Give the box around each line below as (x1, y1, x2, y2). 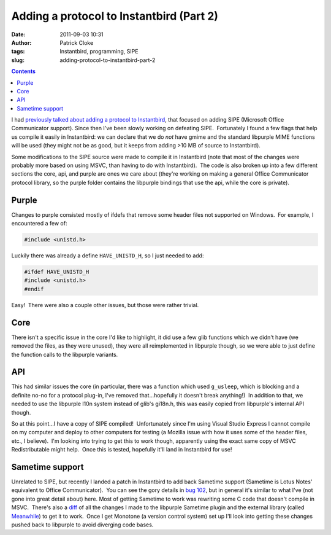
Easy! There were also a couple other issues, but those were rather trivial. (11, 301, 199, 308)
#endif (24, 286, 44, 292)
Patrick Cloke (59, 39, 94, 46)
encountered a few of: (11, 220, 67, 227)
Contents (11, 68, 36, 75)
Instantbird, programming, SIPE (59, 48, 139, 55)
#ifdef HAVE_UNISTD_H (24, 268, 89, 276)
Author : (11, 39, 32, 46)
